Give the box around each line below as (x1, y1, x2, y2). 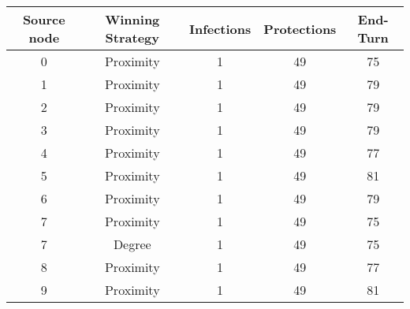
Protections (263, 19, 337, 38)
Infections (188, 19, 252, 38)
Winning (105, 10, 160, 28)
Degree (113, 235, 151, 253)
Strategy (105, 28, 159, 47)
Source (22, 10, 65, 28)
